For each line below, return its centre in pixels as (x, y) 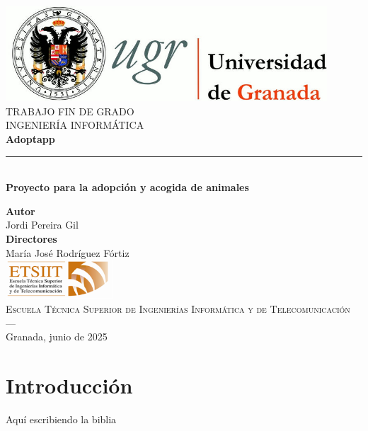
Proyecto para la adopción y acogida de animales (127, 187)
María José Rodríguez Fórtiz (68, 252)
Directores (31, 238)
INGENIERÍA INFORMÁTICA (75, 125)
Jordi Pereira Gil (42, 225)
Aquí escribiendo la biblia (61, 419)
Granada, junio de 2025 (57, 337)
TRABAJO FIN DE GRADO (70, 111)
